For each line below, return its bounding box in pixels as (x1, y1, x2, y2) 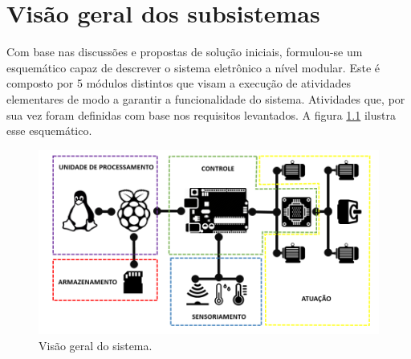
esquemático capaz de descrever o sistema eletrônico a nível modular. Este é (6, 59, 380, 75)
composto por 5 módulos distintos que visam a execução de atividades (6, 75, 352, 92)
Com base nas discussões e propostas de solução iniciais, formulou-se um (6, 43, 363, 60)
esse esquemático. (6, 122, 92, 139)
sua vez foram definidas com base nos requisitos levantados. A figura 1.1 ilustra (6, 106, 396, 123)
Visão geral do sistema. (39, 337, 153, 353)
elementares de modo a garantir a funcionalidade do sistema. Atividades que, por (6, 90, 405, 107)
